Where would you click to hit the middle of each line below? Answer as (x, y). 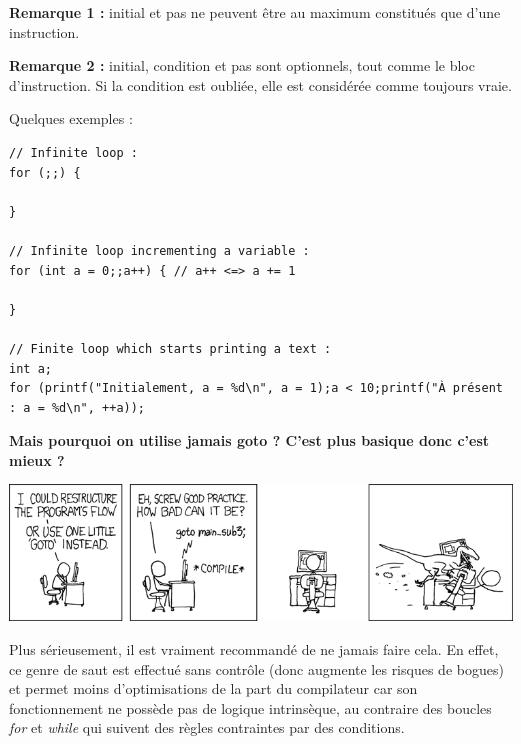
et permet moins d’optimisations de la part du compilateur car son (213, 688)
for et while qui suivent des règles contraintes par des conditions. (207, 727)
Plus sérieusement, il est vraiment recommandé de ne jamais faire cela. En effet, (254, 648)
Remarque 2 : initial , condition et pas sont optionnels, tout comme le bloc (242, 65)
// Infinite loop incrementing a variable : (159, 250)
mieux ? (37, 459)
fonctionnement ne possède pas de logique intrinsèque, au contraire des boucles (250, 707)
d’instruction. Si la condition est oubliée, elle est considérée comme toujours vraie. (260, 84)
